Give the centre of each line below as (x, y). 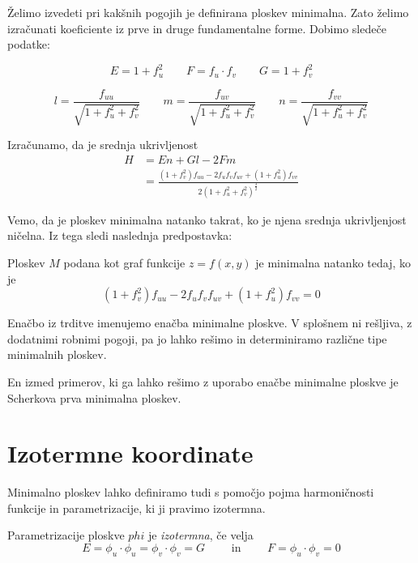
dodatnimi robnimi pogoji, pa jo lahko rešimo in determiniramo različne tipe (197, 338)
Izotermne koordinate (130, 453)
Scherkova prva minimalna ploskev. (94, 397)
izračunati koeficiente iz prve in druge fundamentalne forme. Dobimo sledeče (197, 28)
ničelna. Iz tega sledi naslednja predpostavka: (120, 235)
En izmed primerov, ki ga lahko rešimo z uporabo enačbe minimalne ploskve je (203, 381)
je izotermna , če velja (200, 535)
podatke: (29, 44)
